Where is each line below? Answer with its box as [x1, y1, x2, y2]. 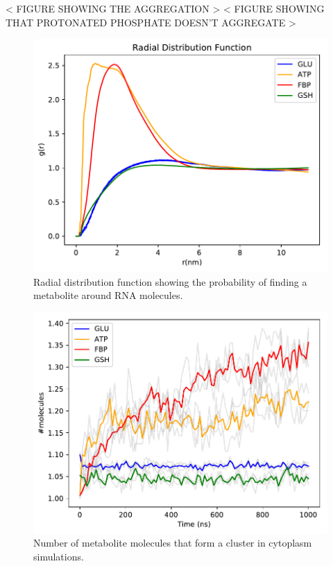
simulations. [33, 549, 84, 564]
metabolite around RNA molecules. [33, 288, 183, 302]
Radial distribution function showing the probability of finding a [33, 274, 307, 289]
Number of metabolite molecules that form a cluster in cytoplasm [33, 535, 312, 550]
